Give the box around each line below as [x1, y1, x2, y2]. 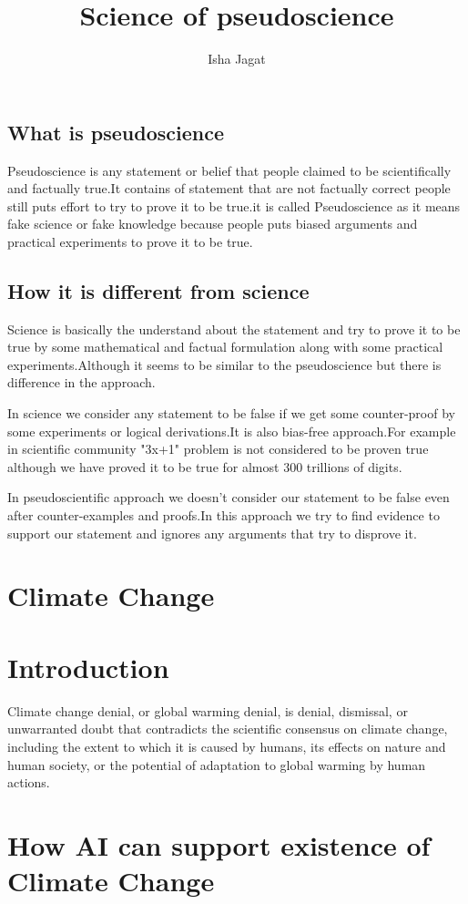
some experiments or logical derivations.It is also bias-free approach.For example [7, 421, 456, 440]
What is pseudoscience [7, 118, 225, 146]
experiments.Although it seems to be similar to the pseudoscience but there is [7, 354, 442, 374]
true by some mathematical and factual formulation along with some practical [7, 337, 443, 356]
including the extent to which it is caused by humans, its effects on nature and [7, 736, 446, 755]
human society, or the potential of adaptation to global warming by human [7, 755, 426, 774]
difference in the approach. [7, 373, 156, 392]
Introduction [7, 648, 169, 685]
